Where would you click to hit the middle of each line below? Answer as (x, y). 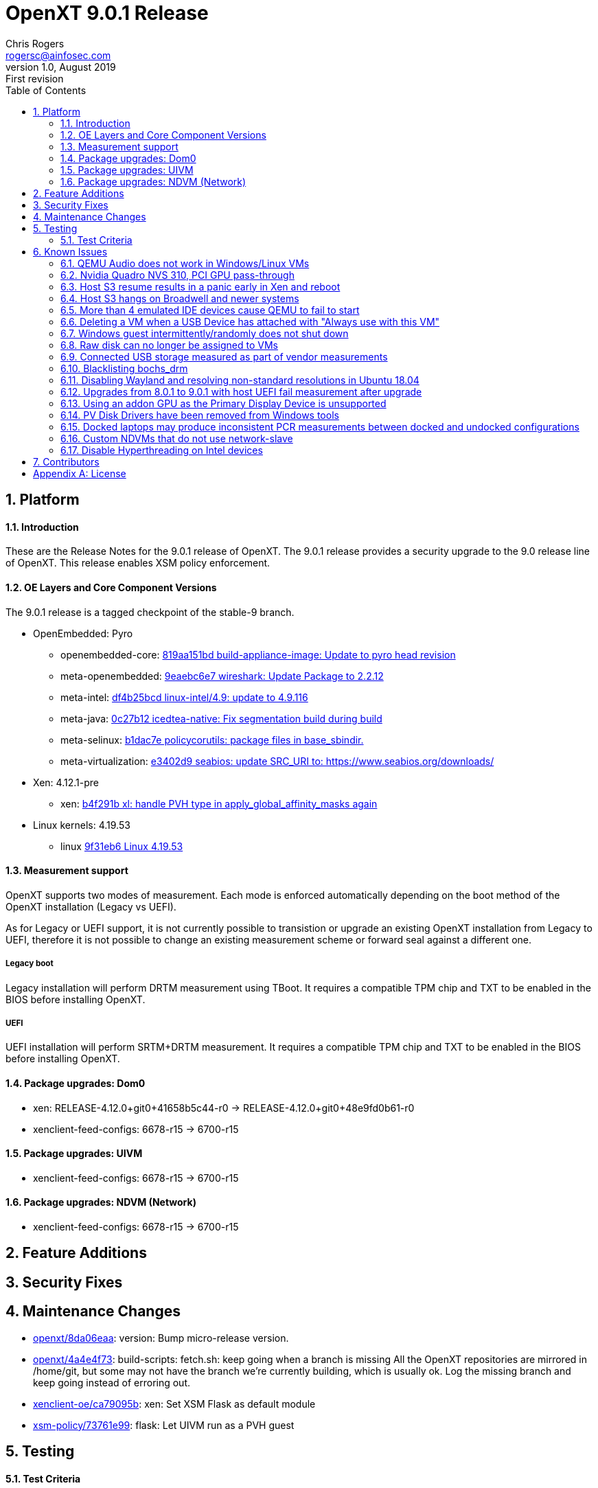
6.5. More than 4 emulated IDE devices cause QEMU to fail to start (210, 310)
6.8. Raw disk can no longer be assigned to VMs (169, 345)
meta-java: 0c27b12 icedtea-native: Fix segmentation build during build (221, 718)
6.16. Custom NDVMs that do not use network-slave (177, 438)
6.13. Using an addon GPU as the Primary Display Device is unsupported (223, 403)
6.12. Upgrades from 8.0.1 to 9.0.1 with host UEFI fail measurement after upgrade (241, 391)
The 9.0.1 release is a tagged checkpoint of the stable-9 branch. (150, 612)
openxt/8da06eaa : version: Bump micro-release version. (161, 1338)
